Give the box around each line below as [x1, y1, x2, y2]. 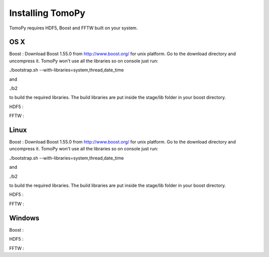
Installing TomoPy [9, 7, 86, 18]
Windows [9, 214, 39, 222]
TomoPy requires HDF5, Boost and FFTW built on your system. [9, 25, 138, 31]
